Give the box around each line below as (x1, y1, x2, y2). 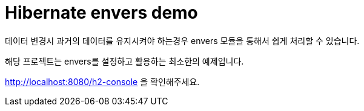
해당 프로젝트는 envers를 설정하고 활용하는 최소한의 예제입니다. (5, 55, 244, 66)
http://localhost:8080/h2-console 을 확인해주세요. (5, 76, 200, 87)
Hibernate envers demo (5, 2, 198, 23)
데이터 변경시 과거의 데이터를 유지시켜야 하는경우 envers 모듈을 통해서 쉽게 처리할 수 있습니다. (5, 35, 360, 46)
